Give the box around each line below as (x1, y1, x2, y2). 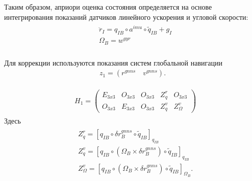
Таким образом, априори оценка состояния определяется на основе (4, 2, 212, 12)
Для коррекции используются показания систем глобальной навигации (4, 57, 223, 68)
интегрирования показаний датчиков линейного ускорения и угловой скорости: (4, 11, 248, 22)
